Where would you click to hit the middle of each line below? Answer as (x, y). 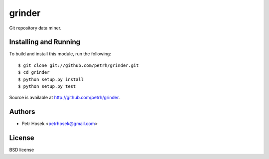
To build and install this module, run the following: (60, 54)
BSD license (22, 150)
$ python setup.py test (47, 86)
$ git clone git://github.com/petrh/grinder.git (78, 65)
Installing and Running (45, 42)
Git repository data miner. (35, 28)
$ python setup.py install (51, 79)
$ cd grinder (34, 73)
